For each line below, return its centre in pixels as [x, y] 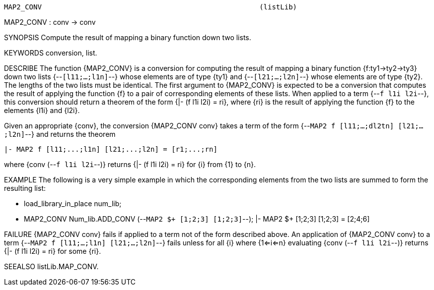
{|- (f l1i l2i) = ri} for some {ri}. [53, 251]
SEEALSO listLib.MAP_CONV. [51, 266]
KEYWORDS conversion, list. [51, 53]
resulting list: [25, 188]
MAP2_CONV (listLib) [151, 7]
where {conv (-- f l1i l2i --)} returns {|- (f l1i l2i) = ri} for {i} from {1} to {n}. [130, 164]
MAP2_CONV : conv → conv [50, 22]
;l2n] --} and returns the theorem [60, 134]
